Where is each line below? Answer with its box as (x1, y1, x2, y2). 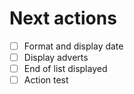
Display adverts (23, 52, 89, 63)
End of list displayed (23, 63, 108, 75)
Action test (23, 74, 69, 86)
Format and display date (23, 40, 124, 52)
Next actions (9, 7, 117, 30)
